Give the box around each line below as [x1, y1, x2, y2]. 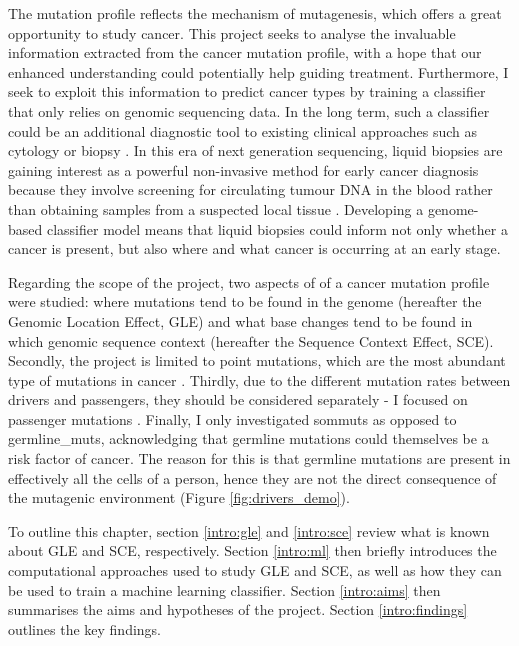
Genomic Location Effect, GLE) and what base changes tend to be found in [8, 310, 473, 331]
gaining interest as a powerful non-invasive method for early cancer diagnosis [8, 159, 479, 180]
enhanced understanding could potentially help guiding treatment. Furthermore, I [8, 61, 509, 82]
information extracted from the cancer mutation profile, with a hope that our [8, 42, 482, 63]
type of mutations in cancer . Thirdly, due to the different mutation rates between [8, 369, 511, 390]
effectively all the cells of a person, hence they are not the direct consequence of [8, 467, 497, 488]
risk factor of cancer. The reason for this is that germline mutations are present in [8, 448, 511, 469]
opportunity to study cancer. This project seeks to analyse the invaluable [8, 22, 456, 43]
